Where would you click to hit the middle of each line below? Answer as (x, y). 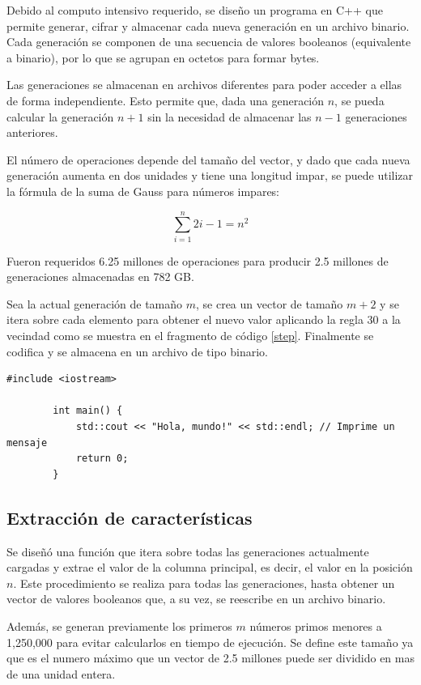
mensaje (27, 442)
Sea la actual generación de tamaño (95, 303)
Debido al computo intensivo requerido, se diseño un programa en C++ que (195, 10)
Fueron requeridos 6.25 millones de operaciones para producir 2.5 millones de (198, 260)
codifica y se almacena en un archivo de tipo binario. (137, 351)
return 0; (102, 459)
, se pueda (359, 100)
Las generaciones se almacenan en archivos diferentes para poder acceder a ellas (204, 85)
